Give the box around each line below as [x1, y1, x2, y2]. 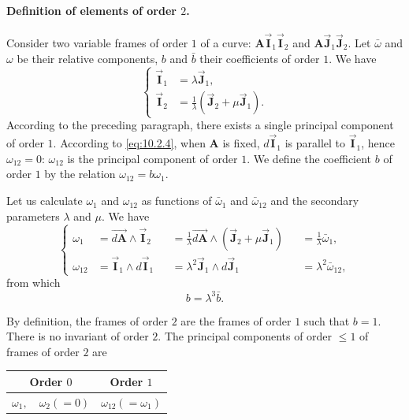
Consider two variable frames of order [6, 35, 188, 51]
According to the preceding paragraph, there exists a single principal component [6, 117, 394, 133]
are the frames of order [180, 312, 292, 329]
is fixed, [222, 135, 260, 151]
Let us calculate [6, 192, 83, 209]
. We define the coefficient [247, 150, 372, 166]
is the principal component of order [67, 150, 238, 166]
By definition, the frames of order [6, 312, 168, 329]
